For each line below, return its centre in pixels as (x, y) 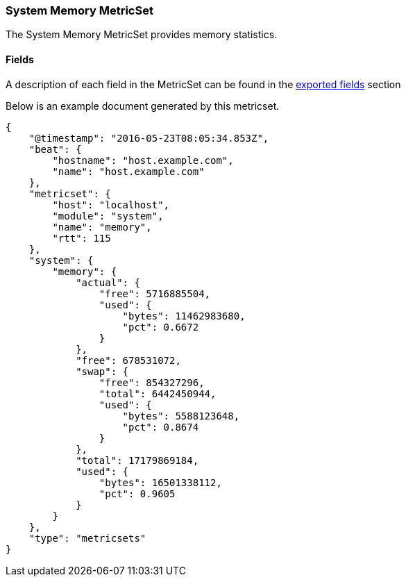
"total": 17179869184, (137, 460)
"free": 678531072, (128, 360)
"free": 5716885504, (155, 293)
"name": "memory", (102, 227)
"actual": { (108, 282)
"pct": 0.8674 (161, 427)
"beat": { (55, 149)
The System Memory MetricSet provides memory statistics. (142, 35)
